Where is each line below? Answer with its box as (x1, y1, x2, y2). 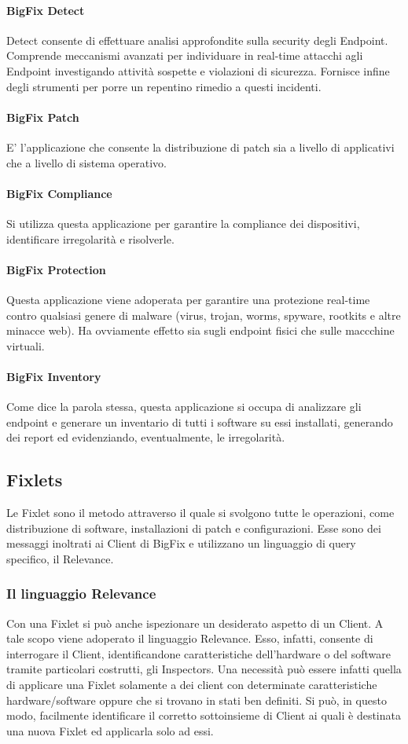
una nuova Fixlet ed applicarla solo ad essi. (6, 722, 214, 739)
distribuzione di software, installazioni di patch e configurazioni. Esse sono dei (6, 519, 381, 536)
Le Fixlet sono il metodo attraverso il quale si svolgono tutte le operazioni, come (6, 504, 395, 521)
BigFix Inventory (6, 368, 101, 384)
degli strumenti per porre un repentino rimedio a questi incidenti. (6, 78, 322, 94)
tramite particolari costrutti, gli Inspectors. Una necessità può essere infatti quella (6, 661, 402, 677)
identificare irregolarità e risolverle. (6, 230, 175, 247)
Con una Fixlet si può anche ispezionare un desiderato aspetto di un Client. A (6, 614, 384, 631)
